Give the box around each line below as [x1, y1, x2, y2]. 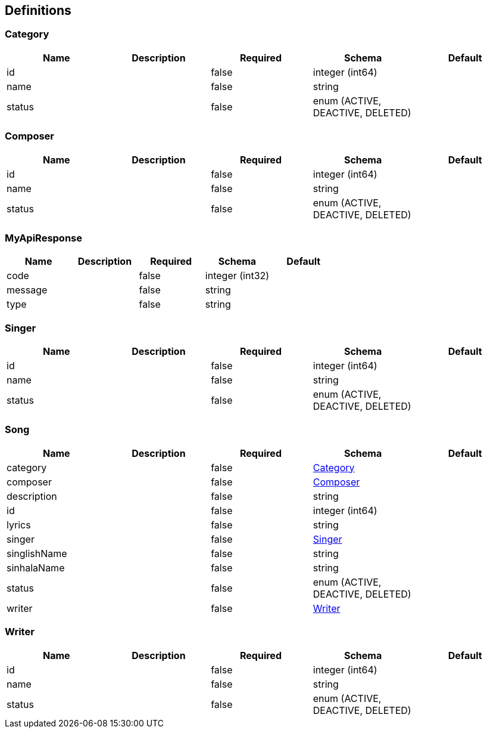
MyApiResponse [5, 231, 82, 244]
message [7, 284, 48, 296]
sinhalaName [7, 561, 65, 574]
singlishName [7, 547, 67, 559]
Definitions [5, 3, 71, 18]
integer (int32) [205, 270, 270, 282]
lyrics [7, 518, 31, 531]
